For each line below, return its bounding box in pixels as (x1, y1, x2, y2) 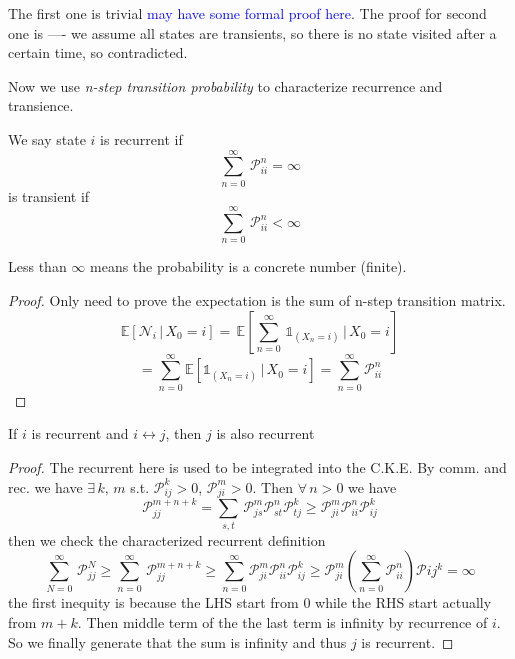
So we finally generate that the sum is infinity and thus (8, 631, 347, 652)
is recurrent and (31, 423, 129, 444)
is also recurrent (216, 423, 315, 444)
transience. (8, 95, 74, 116)
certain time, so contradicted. (8, 42, 188, 63)
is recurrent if (100, 128, 183, 149)
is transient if (8, 185, 90, 206)
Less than (8, 256, 67, 277)
